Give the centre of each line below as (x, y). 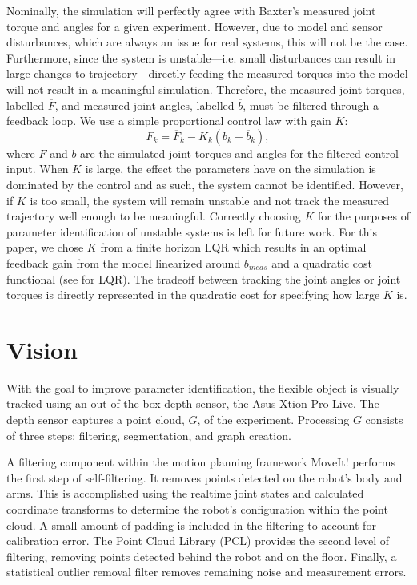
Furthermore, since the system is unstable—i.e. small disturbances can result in (201, 57)
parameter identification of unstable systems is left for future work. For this (192, 231)
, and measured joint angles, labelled (144, 105)
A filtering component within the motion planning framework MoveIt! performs (201, 462)
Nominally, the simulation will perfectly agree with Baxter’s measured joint (191, 10)
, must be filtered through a (311, 105)
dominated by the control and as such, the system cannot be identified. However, (205, 184)
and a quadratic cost (322, 262)
